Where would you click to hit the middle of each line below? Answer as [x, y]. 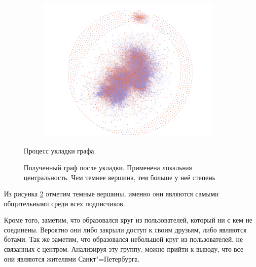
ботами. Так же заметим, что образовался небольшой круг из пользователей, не [124, 239]
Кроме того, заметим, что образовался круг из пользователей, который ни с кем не [128, 220]
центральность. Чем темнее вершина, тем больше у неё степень [120, 177]
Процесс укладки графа [59, 151]
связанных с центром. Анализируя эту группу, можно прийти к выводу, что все [124, 249]
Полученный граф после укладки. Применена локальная [108, 167]
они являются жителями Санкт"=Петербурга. [72, 258]
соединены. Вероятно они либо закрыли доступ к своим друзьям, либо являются [125, 229]
